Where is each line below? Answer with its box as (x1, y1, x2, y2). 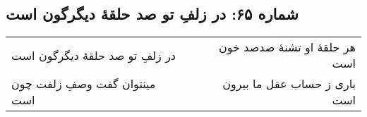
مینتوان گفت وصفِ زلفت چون (11, 75, 156, 92)
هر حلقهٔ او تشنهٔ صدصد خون (219, 39, 356, 56)
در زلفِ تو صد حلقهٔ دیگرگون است (11, 47, 176, 63)
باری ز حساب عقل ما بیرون (222, 75, 356, 92)
